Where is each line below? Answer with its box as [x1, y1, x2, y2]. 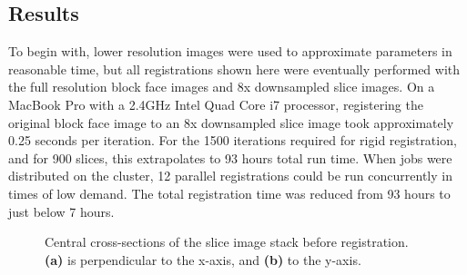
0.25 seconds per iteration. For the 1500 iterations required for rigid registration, [8, 131, 457, 150]
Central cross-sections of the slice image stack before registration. [45, 232, 409, 251]
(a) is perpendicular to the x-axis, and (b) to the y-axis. [45, 250, 361, 269]
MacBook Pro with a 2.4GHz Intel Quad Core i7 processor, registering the [8, 94, 423, 113]
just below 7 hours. [8, 201, 115, 221]
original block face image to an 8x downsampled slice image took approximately [8, 113, 454, 132]
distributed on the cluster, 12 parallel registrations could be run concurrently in [8, 166, 452, 185]
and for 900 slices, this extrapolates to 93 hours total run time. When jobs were [8, 148, 452, 167]
